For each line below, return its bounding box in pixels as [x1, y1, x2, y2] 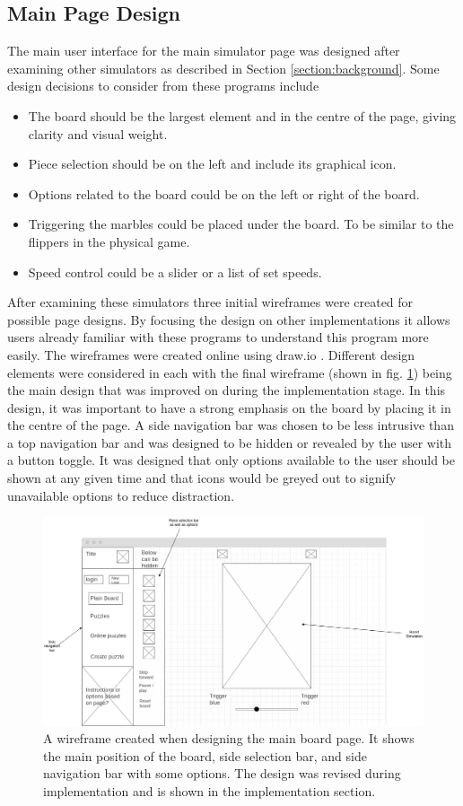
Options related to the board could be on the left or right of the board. [28, 184, 420, 203]
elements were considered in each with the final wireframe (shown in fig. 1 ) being [7, 363, 452, 381]
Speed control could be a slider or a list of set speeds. [28, 262, 322, 281]
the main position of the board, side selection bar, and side [43, 746, 367, 765]
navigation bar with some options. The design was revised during [43, 764, 401, 783]
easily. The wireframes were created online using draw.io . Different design [7, 345, 415, 364]
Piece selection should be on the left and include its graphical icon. [28, 154, 397, 173]
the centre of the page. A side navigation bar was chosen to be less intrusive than [7, 416, 454, 434]
